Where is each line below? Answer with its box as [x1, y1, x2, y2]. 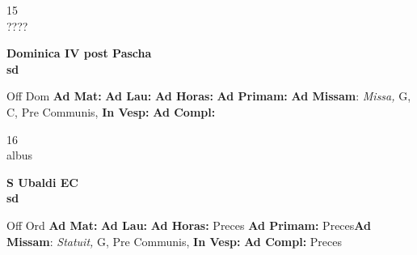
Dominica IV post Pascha [6, 45, 152, 62]
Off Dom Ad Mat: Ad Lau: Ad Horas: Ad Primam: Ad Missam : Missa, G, [6, 87, 411, 104]
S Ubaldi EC [6, 173, 78, 190]
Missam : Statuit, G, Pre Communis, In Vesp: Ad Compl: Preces [6, 232, 342, 249]
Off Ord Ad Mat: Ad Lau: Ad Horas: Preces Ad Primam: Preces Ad [6, 216, 371, 233]
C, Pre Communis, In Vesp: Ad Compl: [6, 103, 216, 120]
